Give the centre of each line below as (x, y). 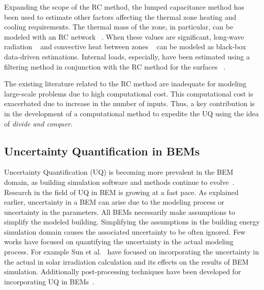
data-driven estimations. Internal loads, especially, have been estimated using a (127, 56)
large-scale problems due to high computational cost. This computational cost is (129, 93)
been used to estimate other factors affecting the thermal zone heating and (120, 17)
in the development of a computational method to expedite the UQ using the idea (131, 113)
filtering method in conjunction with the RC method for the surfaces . (115, 66)
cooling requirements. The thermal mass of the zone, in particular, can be (119, 27)
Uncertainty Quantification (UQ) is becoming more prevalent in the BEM (119, 172)
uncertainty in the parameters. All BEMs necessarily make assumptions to (120, 212)
